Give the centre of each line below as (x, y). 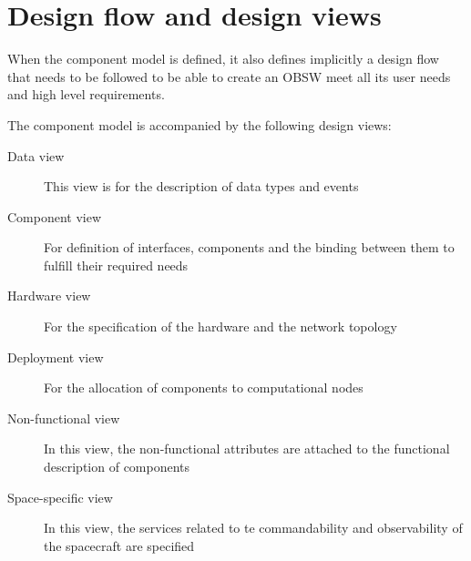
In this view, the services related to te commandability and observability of (253, 528)
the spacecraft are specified (119, 545)
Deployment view (56, 357)
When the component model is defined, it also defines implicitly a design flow (223, 59)
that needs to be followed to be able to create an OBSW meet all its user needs (229, 76)
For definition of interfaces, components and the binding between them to (249, 247)
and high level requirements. (86, 94)
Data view (36, 155)
